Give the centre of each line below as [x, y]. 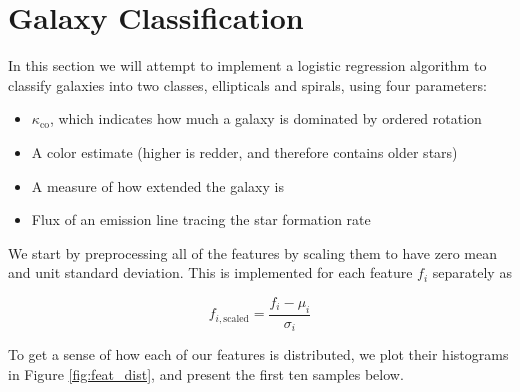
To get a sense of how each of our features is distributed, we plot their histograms [258, 354]
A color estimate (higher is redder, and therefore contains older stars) [244, 151]
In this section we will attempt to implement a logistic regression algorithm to [247, 65]
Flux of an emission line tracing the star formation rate [201, 219]
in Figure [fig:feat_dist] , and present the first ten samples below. [206, 373]
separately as [472, 272]
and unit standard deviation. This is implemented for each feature [210, 272]
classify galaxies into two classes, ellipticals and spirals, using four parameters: [247, 84]
